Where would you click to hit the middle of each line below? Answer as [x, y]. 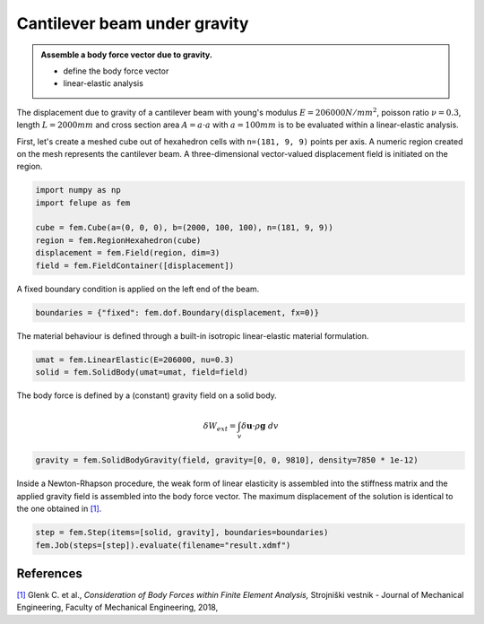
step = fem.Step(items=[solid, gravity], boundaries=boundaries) [182, 533]
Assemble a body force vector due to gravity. [126, 55]
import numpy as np [78, 190]
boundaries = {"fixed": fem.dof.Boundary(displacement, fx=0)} [177, 312]
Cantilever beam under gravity [133, 23]
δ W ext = [220, 427]
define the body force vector [116, 71]
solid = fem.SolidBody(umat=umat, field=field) [142, 372]
